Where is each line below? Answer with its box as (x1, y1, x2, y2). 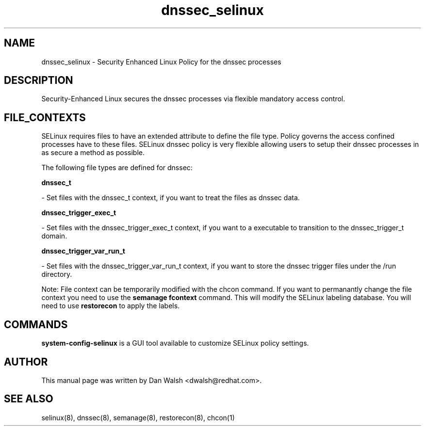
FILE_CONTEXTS (4, 111, 86, 124)
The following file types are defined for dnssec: (41, 163, 193, 172)
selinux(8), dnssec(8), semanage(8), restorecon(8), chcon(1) (41, 413, 235, 422)
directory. (41, 270, 72, 279)
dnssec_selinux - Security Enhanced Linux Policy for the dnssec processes (41, 57, 281, 66)
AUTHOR (4, 355, 48, 368)
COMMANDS (4, 318, 68, 331)
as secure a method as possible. (41, 148, 145, 157)
